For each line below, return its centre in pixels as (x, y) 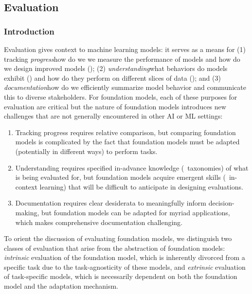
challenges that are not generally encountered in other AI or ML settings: (113, 116)
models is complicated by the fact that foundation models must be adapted (127, 142)
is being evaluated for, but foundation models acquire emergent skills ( (120, 177)
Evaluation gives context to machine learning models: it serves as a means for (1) (125, 49)
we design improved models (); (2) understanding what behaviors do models (116, 68)
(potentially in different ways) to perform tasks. (86, 151)
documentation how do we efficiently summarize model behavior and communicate (125, 87)
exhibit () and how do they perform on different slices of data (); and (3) (112, 78)
